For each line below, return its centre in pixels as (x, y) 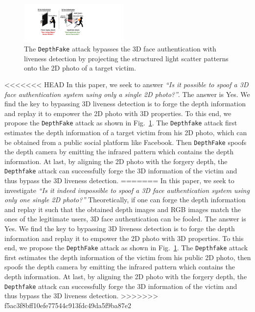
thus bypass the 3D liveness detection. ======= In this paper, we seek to (119, 180)
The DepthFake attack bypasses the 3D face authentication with (120, 49)
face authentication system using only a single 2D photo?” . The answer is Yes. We (127, 94)
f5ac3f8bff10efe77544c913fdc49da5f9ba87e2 (68, 305)
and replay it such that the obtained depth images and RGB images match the (123, 209)
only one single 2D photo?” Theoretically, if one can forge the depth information (125, 200)
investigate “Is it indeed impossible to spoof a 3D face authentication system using (127, 190)
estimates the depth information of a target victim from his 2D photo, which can (126, 132)
